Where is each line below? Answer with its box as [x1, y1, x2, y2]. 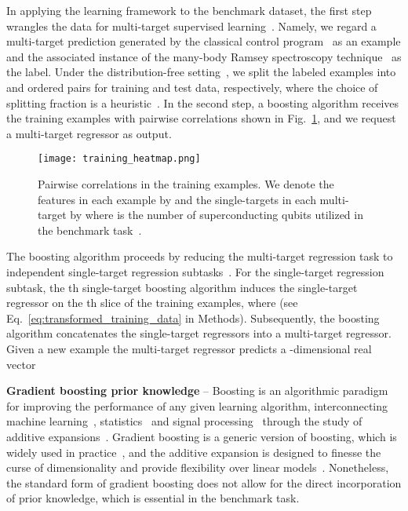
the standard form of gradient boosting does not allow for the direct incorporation [6, 474, 402, 491]
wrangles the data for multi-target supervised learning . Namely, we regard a [6, 17, 377, 34]
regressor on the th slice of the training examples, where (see [6, 294, 298, 311]
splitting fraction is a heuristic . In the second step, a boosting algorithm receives [6, 94, 399, 111]
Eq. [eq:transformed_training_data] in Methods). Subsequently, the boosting [6, 309, 380, 326]
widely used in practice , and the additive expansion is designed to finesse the [6, 443, 381, 460]
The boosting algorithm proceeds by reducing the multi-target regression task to [6, 248, 393, 265]
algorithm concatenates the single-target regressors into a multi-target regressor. [6, 325, 392, 341]
